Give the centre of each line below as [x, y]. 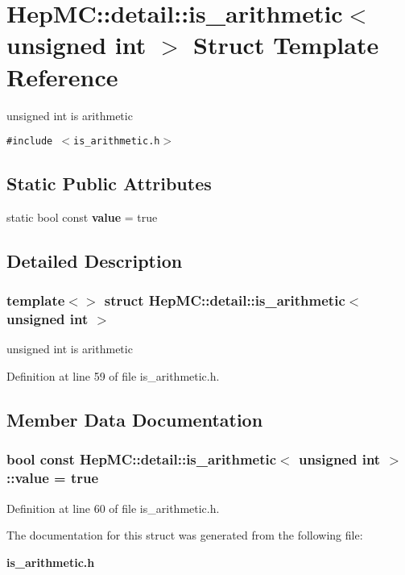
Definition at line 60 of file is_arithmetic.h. [113, 508]
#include [30, 142]
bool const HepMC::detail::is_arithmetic [142, 459]
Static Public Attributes [109, 183]
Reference [62, 76]
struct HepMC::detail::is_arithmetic [225, 300]
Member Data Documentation [135, 420]
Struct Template [286, 45]
